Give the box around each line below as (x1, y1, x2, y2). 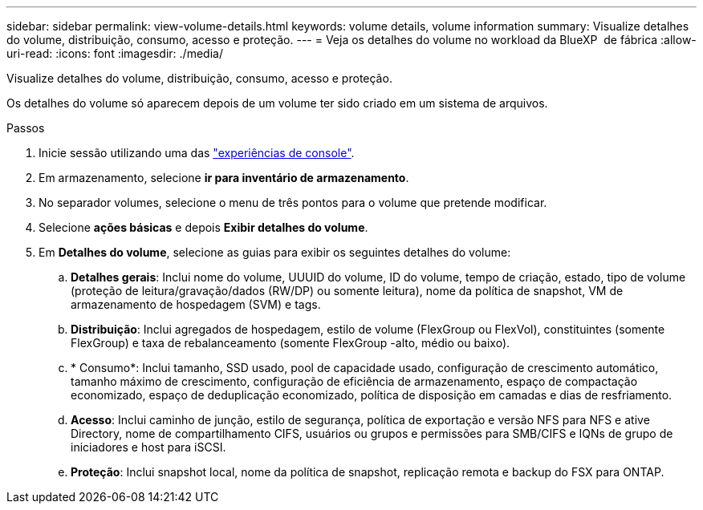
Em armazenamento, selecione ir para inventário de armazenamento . (39, 171, 409, 184)
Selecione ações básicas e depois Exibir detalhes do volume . (39, 221, 368, 234)
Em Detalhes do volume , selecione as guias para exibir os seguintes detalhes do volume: (39, 245, 511, 259)
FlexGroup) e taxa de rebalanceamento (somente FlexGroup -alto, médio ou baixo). (71, 336, 510, 350)
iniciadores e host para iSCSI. (71, 440, 226, 454)
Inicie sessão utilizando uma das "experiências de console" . (39, 146, 355, 160)
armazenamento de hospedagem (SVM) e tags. (71, 297, 321, 311)
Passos (6, 121, 45, 135)
